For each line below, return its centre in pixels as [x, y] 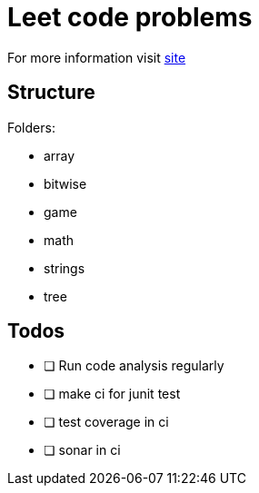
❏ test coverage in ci [106, 422]
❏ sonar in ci [82, 450]
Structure [51, 93]
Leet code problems [130, 17]
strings [65, 268]
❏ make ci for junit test [112, 394]
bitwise [65, 183]
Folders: [31, 127]
